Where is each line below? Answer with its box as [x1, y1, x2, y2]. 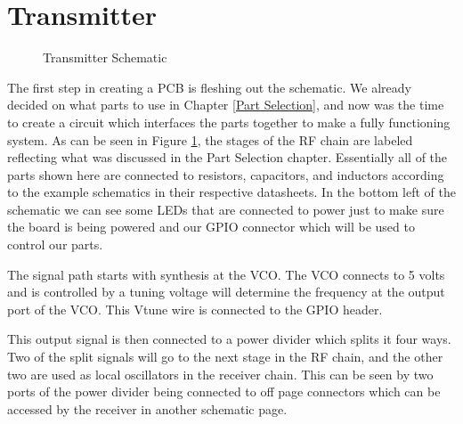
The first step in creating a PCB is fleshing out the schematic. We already [7, 77, 411, 96]
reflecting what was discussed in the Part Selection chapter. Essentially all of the [7, 148, 448, 167]
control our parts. [7, 235, 103, 254]
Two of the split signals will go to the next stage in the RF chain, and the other [7, 347, 443, 366]
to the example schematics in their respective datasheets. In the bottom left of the [7, 183, 457, 201]
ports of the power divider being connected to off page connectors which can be [7, 382, 441, 401]
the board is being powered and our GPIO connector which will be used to [7, 217, 415, 236]
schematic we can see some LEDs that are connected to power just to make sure [7, 200, 444, 218]
